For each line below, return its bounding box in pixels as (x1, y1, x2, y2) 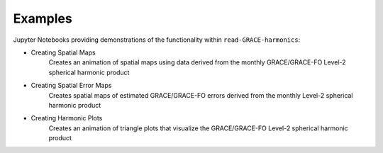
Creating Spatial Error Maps (30, 81, 112, 90)
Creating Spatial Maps (30, 48, 96, 57)
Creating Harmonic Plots (30, 114, 103, 123)
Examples (13, 11, 72, 26)
